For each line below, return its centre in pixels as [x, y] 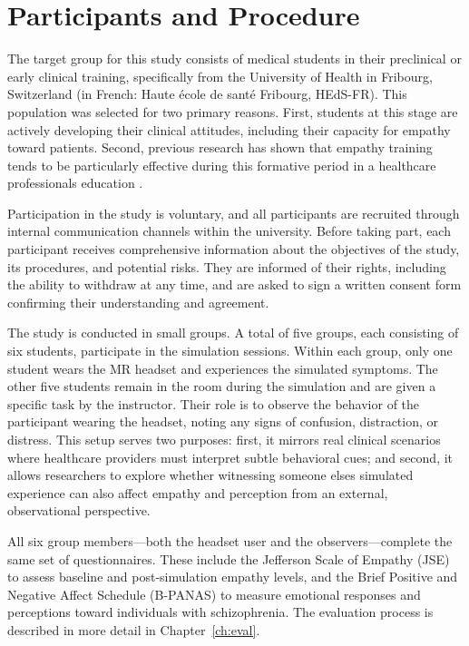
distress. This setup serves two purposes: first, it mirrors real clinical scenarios [224, 439]
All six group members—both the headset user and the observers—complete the [230, 540]
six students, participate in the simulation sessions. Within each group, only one [230, 351]
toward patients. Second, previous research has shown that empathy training [220, 147]
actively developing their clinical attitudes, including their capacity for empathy [229, 129]
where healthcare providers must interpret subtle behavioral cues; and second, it [230, 457]
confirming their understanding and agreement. [138, 302]
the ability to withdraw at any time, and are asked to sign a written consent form [234, 284]
